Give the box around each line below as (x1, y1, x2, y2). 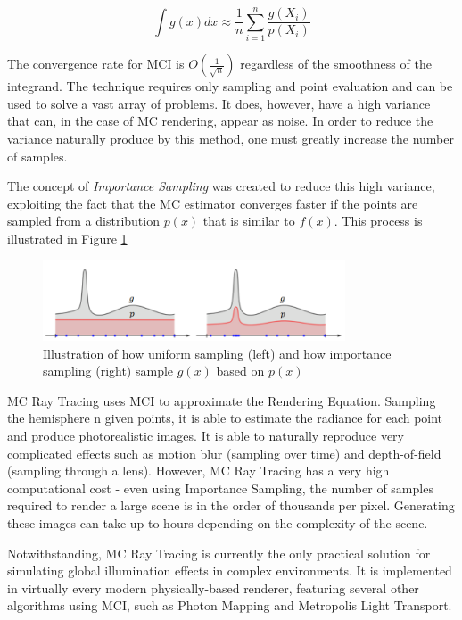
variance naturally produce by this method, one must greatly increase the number (7, 128, 454, 147)
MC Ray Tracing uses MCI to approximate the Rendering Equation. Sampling (7, 391, 436, 409)
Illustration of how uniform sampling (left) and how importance (43, 343, 392, 362)
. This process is (334, 211, 423, 230)
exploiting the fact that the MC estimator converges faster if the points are (7, 194, 418, 212)
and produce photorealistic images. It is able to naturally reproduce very (7, 426, 404, 444)
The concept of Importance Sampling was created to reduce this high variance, (7, 177, 435, 195)
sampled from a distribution (7, 211, 160, 230)
